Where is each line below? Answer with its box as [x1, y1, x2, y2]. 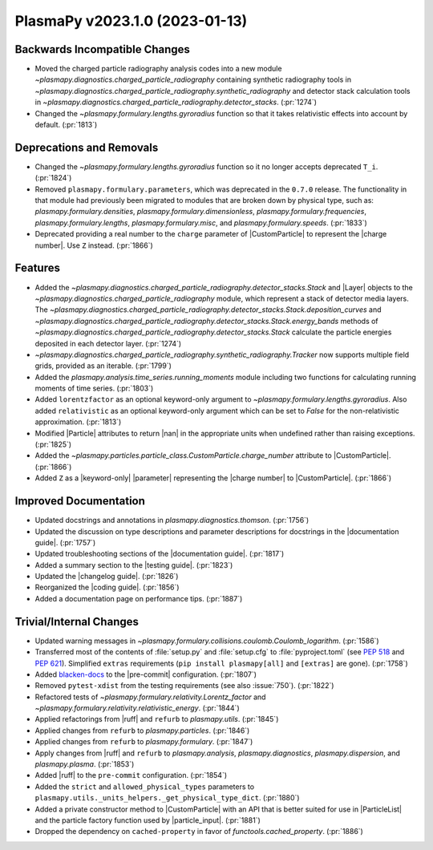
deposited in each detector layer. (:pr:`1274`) [34, 338, 182, 348]
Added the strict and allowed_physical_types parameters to [34, 782, 255, 791]
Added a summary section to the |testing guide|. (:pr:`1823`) [34, 560, 233, 569]
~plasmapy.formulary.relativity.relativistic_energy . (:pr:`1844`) [34, 703, 240, 713]
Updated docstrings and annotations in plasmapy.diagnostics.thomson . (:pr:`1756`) [34, 516, 310, 525]
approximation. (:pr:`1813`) [34, 417, 122, 427]
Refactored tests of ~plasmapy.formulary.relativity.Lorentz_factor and [34, 692, 266, 702]
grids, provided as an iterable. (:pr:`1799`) [34, 361, 172, 370]
